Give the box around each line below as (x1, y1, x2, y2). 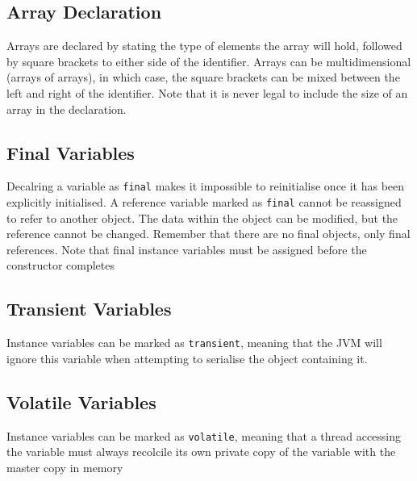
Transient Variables (6, 296, 172, 321)
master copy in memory (6, 458, 123, 475)
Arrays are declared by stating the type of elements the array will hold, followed (6, 37, 402, 54)
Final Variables (6, 140, 135, 165)
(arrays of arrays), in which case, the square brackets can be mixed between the (6, 69, 400, 86)
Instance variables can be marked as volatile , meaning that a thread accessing (6, 427, 402, 444)
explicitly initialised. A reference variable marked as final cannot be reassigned (6, 194, 402, 211)
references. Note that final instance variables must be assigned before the (6, 240, 367, 257)
